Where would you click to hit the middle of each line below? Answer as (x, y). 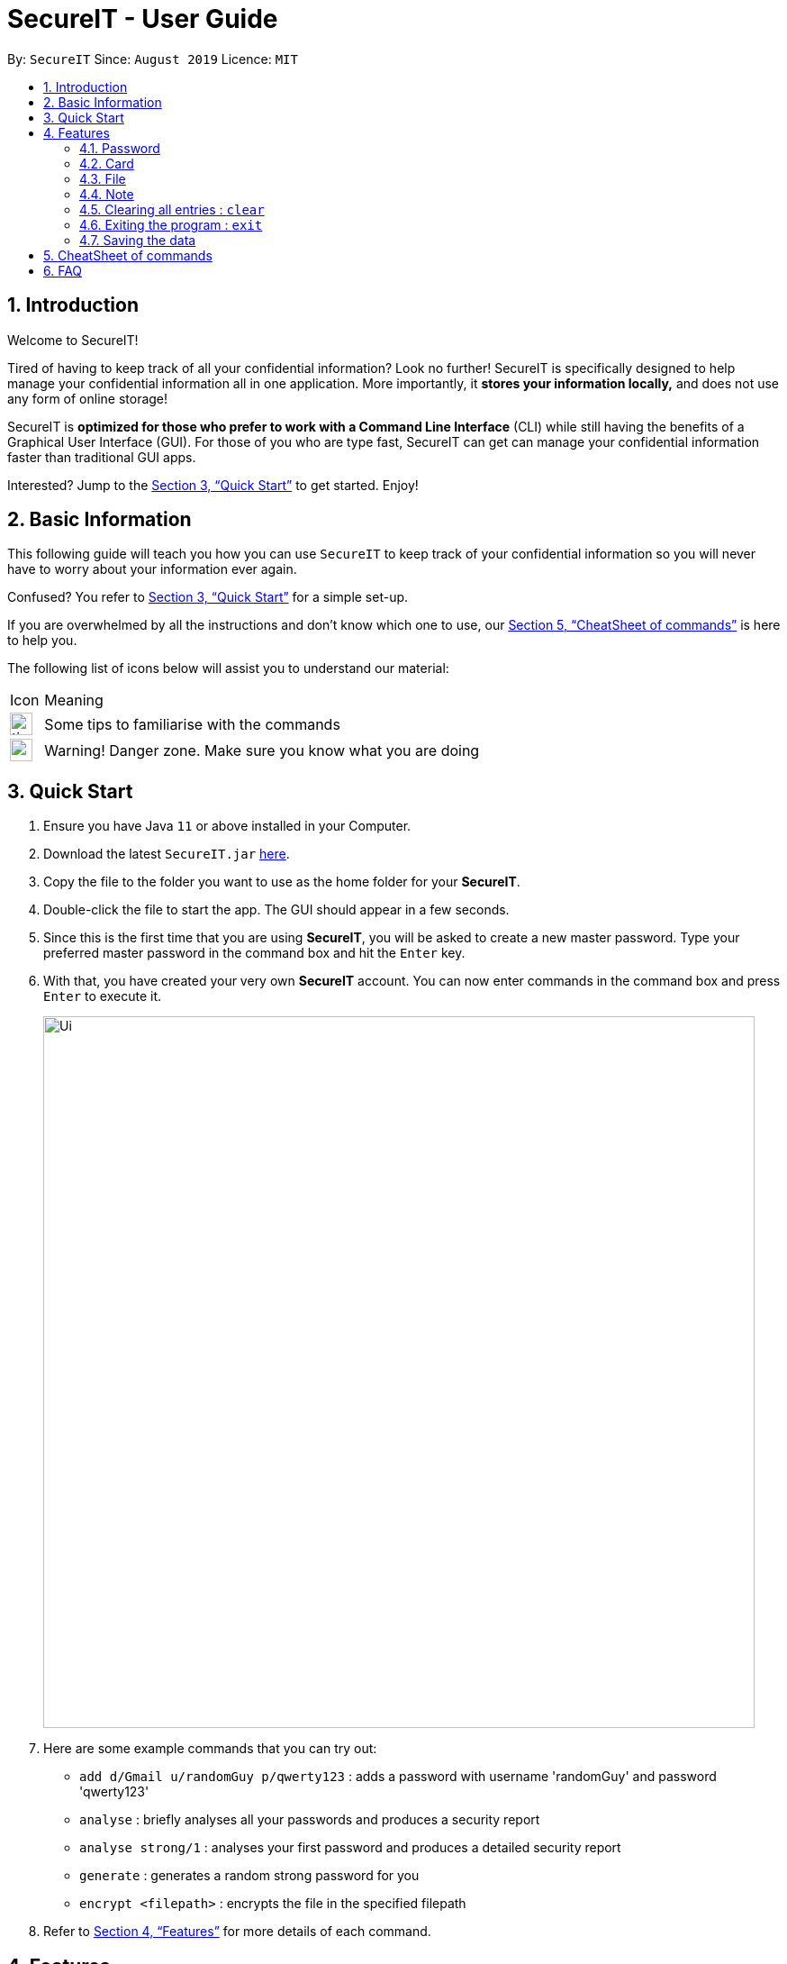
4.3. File (103, 178)
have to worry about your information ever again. (152, 569)
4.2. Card (107, 163)
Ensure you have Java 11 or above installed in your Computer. (227, 826)
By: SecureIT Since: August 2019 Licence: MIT (153, 59)
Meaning (74, 700)
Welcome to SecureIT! (73, 340)
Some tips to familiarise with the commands (192, 724)
